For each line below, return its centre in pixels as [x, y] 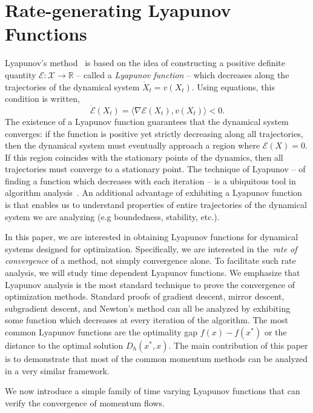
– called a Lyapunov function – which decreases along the [183, 74]
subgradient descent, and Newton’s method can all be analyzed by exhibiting [148, 308]
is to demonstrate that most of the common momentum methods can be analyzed [156, 358]
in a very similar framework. [57, 370]
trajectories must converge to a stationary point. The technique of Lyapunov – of [155, 169]
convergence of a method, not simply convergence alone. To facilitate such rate [150, 260]
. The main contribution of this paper [238, 345]
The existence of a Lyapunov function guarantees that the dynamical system [147, 121]
